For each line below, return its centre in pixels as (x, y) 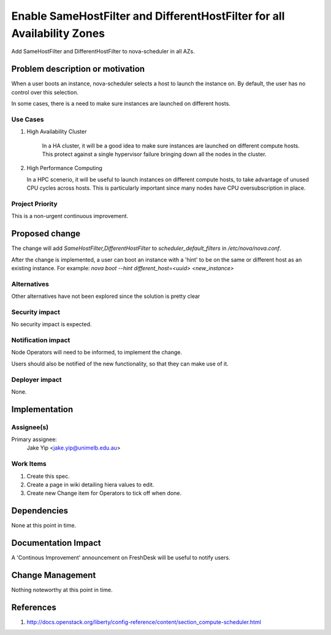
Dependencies (40, 511)
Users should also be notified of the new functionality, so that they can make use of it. (120, 364)
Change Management (54, 575)
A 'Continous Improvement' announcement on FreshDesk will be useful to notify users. (121, 558)
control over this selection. (45, 92)
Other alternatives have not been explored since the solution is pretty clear (106, 296)
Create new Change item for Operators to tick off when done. (104, 493)
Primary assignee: (34, 440)
